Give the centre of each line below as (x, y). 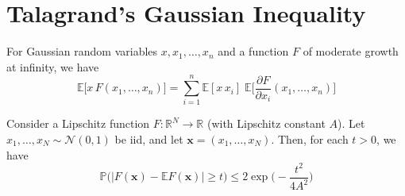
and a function (253, 51)
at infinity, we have (53, 66)
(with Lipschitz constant (266, 123)
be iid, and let (149, 139)
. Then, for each (310, 139)
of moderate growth (351, 51)
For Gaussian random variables (82, 51)
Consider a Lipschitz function (78, 123)
